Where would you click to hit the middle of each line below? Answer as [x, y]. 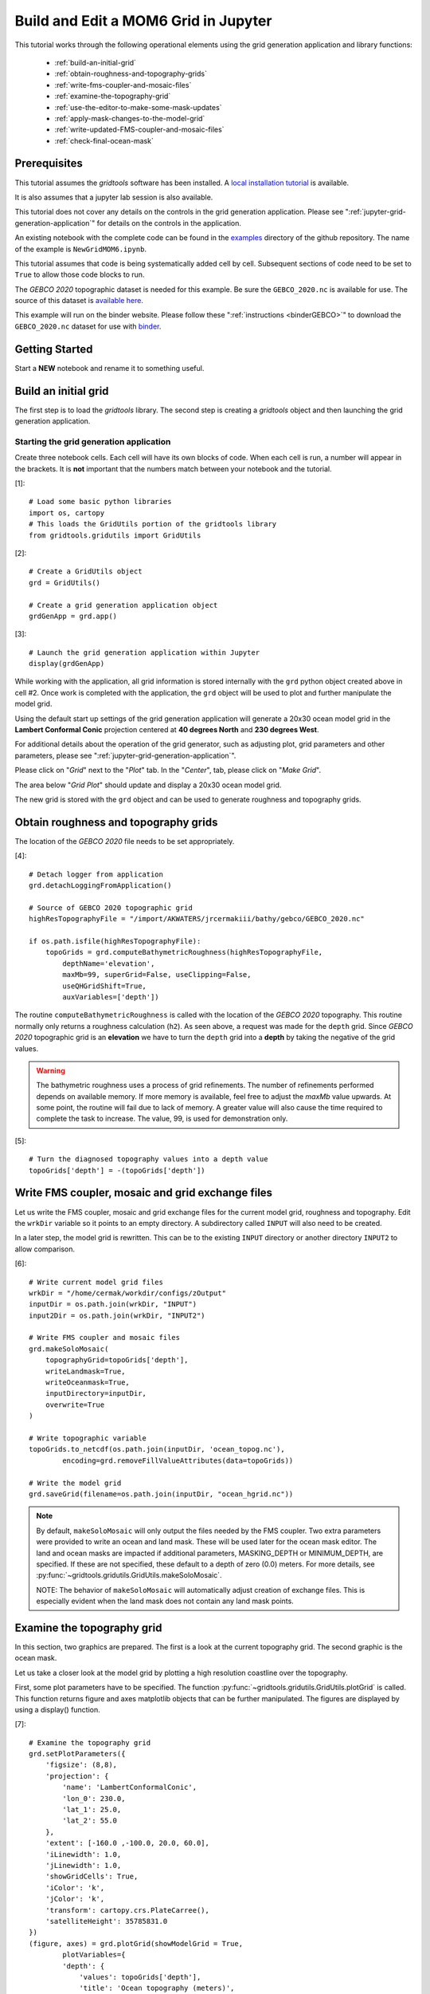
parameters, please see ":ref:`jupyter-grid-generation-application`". [125, 755]
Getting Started [54, 349]
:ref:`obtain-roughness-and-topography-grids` [131, 74]
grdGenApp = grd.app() [73, 616]
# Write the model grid [75, 1483]
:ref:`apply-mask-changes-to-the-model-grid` [130, 118]
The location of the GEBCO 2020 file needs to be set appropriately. [125, 841]
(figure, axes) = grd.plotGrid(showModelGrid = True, [136, 1943]
